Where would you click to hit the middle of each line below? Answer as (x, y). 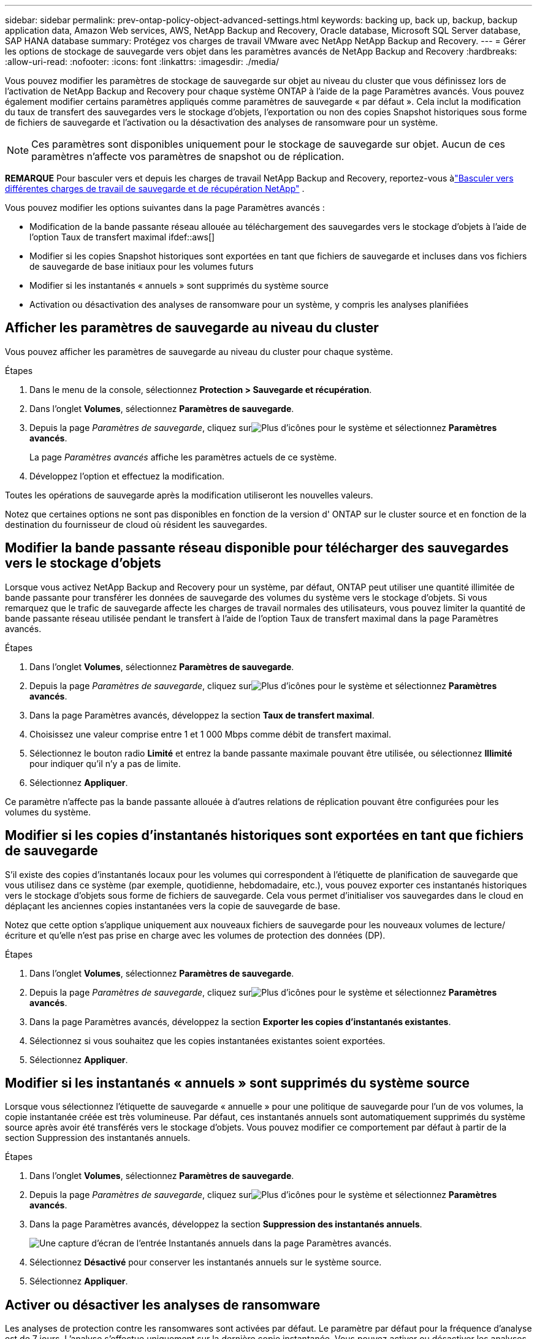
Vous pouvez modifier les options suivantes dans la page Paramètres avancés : (165, 208)
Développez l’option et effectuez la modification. (127, 476)
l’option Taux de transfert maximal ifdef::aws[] (122, 237)
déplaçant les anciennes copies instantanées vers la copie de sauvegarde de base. (173, 906)
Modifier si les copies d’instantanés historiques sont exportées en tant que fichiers (265, 836)
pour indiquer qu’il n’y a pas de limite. (105, 763)
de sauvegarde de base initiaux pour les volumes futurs (142, 266)
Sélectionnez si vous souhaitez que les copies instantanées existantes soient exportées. (208, 1040)
